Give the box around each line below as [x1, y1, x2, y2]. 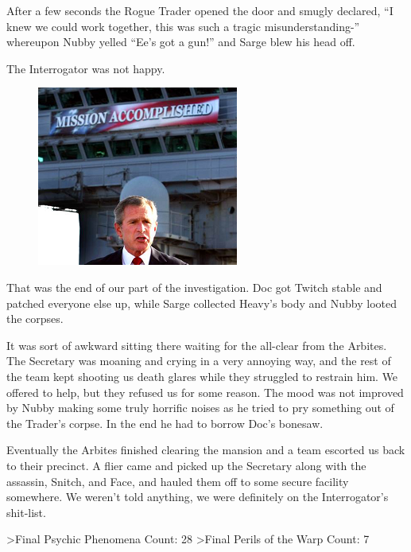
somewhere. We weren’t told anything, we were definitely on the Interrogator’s [6, 488, 389, 505]
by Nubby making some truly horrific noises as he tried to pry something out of [6, 399, 394, 416]
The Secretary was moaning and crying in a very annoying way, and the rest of [6, 352, 391, 369]
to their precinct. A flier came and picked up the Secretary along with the [6, 457, 366, 473]
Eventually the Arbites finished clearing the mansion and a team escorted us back [6, 441, 405, 458]
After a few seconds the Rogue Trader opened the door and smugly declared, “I [6, 2, 394, 18]
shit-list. [6, 503, 46, 520]
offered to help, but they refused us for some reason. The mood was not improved [6, 383, 404, 400]
